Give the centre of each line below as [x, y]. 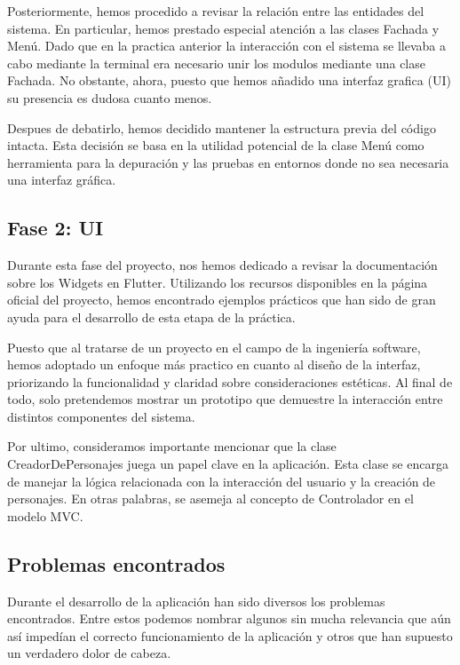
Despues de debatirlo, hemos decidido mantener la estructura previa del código [222, 127]
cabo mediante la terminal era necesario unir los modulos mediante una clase [216, 63]
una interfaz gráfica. [62, 180]
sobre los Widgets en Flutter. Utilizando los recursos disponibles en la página [218, 282]
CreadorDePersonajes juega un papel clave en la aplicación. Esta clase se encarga [228, 464]
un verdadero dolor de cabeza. [89, 653]
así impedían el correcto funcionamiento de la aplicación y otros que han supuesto [230, 635]
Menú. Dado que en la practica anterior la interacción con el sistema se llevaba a [227, 46]
